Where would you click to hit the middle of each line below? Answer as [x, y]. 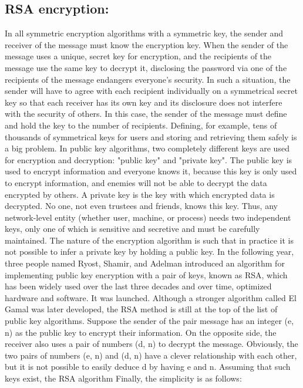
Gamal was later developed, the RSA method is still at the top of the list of [141, 309]
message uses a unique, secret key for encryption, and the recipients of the [138, 56]
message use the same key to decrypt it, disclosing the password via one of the [146, 67]
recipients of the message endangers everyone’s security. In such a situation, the [148, 79]
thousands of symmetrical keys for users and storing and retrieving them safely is [151, 136]
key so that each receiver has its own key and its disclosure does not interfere [144, 102]
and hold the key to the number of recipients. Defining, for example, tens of [141, 125]
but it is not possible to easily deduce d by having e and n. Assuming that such [148, 367]
